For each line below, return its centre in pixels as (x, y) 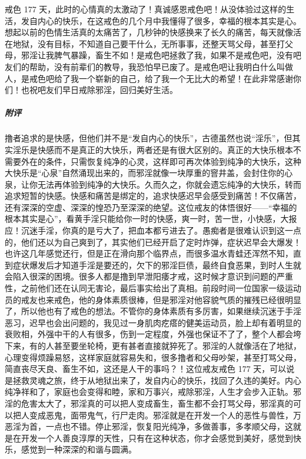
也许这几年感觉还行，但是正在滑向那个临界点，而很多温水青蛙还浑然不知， (149, 253)
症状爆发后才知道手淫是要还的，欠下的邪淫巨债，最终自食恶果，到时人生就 (157, 265)
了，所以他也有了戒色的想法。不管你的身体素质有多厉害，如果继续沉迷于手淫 (153, 311)
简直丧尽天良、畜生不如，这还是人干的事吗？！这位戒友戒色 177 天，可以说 (150, 369)
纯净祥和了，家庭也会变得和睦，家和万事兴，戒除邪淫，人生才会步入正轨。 (149, 392)
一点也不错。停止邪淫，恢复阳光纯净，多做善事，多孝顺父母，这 (169, 426)
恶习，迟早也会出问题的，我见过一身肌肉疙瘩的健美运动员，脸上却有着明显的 (153, 322)
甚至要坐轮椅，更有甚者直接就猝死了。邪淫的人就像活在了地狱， (177, 345)
